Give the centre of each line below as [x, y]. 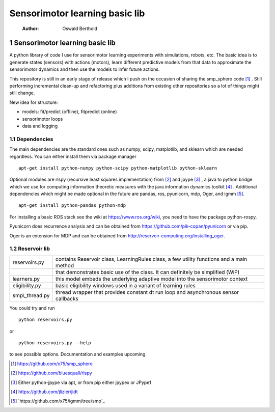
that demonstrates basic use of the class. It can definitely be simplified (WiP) [147, 272]
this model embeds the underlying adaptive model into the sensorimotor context [152, 279]
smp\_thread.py [31, 295]
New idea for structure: [34, 102]
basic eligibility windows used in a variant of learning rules [126, 285]
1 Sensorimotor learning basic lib [62, 43]
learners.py [26, 279]
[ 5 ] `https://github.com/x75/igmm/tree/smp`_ [58, 401]
